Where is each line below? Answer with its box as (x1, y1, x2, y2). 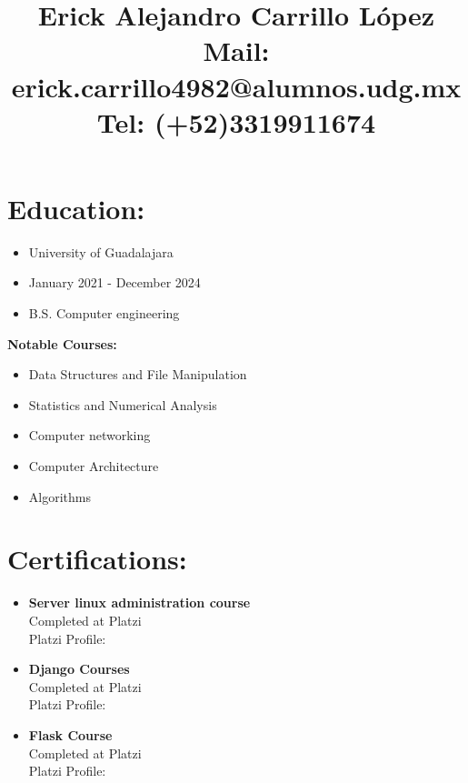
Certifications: (7, 540, 187, 577)
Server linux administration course (28, 593, 251, 612)
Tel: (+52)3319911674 (96, 103, 376, 140)
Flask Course (28, 725, 113, 744)
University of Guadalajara (28, 242, 174, 261)
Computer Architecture (28, 457, 159, 476)
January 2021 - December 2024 (28, 273, 201, 292)
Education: (7, 189, 145, 226)
